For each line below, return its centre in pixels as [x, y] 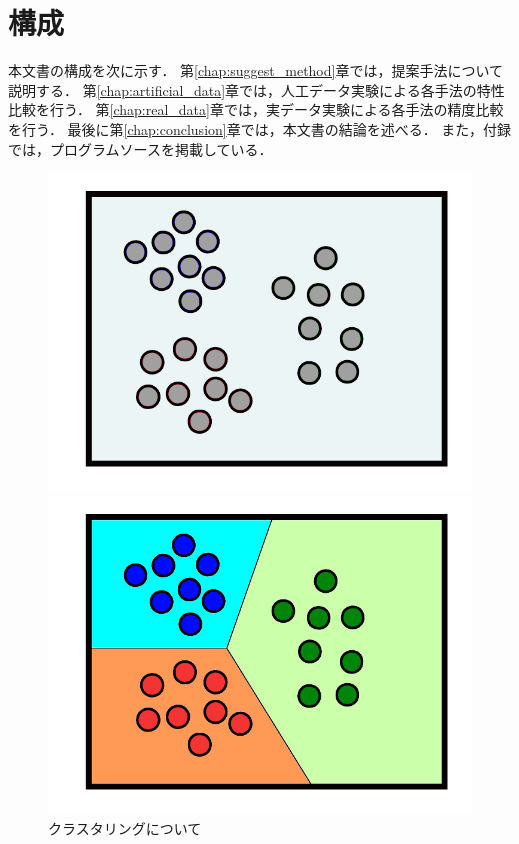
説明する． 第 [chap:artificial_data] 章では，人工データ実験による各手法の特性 [256, 89]
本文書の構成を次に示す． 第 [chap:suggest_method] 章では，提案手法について [256, 70]
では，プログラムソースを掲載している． [140, 148]
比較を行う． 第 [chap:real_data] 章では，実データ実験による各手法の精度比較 [256, 109]
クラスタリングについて [125, 827]
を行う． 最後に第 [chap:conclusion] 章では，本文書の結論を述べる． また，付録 [260, 128]
